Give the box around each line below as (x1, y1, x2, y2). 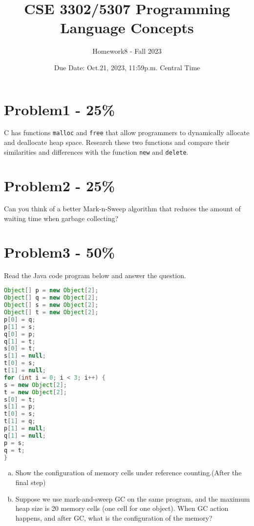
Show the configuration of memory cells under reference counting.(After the (15, 467, 242, 478)
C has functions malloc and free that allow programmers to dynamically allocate (4, 127, 250, 138)
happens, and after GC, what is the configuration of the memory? (15, 512, 212, 523)
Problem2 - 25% (4, 175, 115, 195)
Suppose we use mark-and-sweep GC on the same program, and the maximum (15, 493, 250, 504)
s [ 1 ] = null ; (4, 352, 46, 360)
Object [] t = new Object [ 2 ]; (4, 309, 99, 316)
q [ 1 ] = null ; (4, 432, 46, 439)
